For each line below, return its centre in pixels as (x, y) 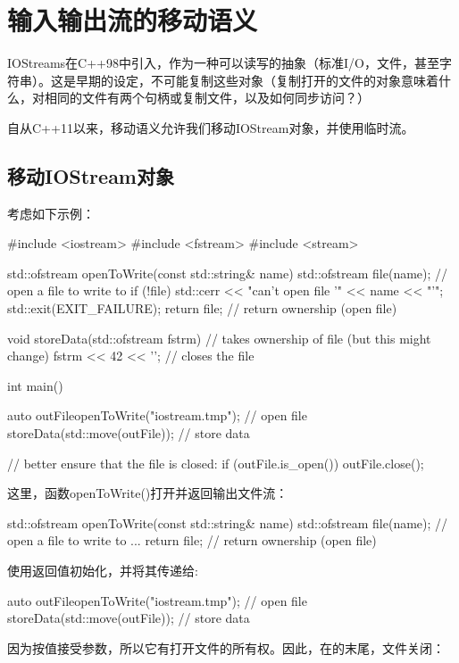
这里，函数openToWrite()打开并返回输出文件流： (148, 493)
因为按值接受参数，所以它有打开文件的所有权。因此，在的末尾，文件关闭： (226, 647)
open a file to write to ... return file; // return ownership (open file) (192, 540)
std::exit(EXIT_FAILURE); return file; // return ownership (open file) (202, 308)
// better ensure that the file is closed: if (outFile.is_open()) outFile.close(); (216, 463)
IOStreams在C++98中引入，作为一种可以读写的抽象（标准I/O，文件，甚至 (223, 63)
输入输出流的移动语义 (133, 20)
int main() (35, 385)
